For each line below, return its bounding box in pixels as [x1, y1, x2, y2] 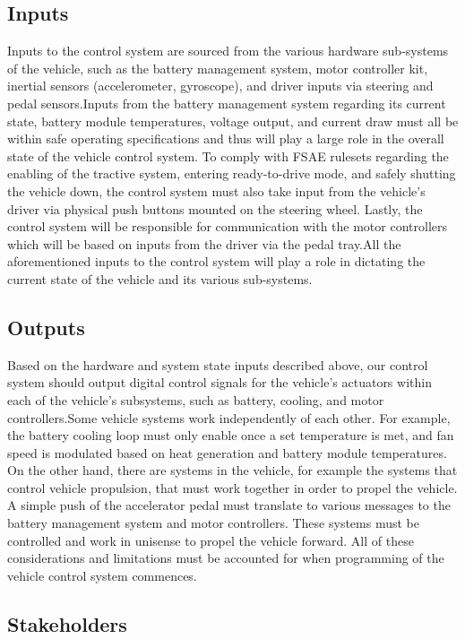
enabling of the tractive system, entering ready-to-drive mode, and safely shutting [7, 164, 456, 183]
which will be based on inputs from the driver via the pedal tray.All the [7, 234, 401, 253]
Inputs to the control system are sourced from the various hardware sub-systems [7, 41, 449, 60]
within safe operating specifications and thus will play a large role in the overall [7, 129, 444, 148]
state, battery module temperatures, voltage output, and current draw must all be [7, 111, 459, 130]
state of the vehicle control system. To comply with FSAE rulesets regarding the [7, 146, 449, 165]
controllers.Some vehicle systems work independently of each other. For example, [7, 408, 451, 427]
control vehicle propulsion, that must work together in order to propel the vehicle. [7, 478, 458, 497]
